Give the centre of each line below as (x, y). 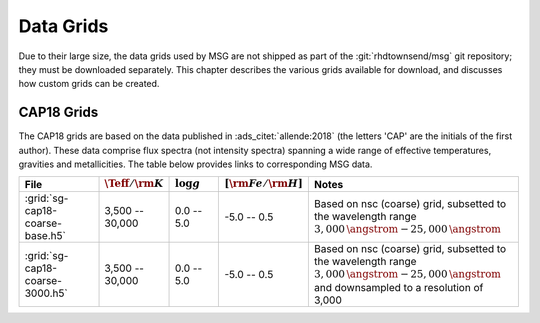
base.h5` (45, 235)
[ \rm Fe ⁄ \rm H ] (264, 183)
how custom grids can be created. (89, 84)
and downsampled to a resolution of (398, 288)
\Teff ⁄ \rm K (134, 183)
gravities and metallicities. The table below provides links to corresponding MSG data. (195, 164)
